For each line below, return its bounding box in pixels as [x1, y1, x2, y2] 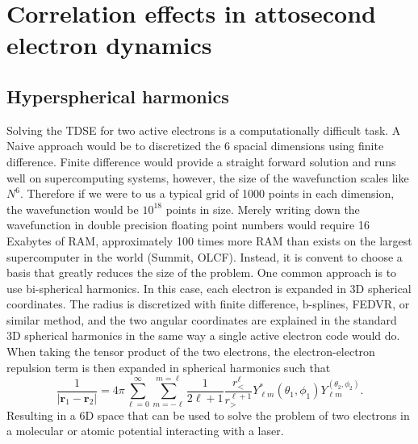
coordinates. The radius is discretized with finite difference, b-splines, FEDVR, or [6, 295, 410, 312]
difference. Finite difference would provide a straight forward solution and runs [6, 153, 396, 170]
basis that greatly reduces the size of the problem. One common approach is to [6, 264, 397, 281]
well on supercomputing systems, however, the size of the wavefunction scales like [6, 169, 409, 186]
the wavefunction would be [6, 200, 139, 217]
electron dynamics [6, 28, 212, 61]
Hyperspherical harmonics [6, 83, 229, 108]
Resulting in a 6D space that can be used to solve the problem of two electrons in [6, 406, 410, 423]
